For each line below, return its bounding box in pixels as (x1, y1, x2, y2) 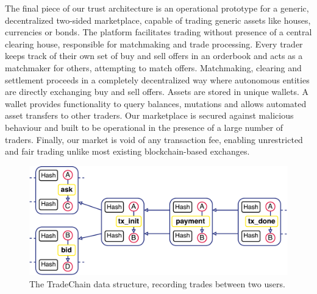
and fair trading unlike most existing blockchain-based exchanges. (5, 145, 250, 158)
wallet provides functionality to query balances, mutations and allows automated (5, 97, 307, 110)
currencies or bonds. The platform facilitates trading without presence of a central (5, 26, 312, 38)
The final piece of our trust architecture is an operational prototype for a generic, (5, 2, 309, 14)
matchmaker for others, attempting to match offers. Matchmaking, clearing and (5, 61, 302, 74)
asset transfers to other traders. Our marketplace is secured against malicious (5, 109, 294, 122)
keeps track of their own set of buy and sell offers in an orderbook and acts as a (5, 49, 303, 62)
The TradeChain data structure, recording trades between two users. (29, 278, 285, 290)
